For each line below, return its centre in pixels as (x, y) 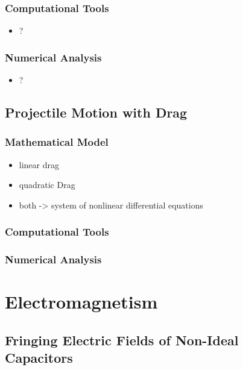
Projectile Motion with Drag (96, 112)
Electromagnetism (81, 302)
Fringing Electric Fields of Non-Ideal (122, 340)
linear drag (39, 164)
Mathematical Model (57, 142)
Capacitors (39, 358)
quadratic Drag (47, 185)
